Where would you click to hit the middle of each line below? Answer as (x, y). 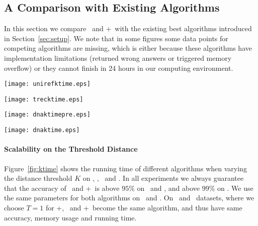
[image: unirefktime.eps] (47, 84)
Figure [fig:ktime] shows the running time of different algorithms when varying (125, 168)
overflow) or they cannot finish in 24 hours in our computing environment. (119, 68)
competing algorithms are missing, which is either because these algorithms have (128, 48)
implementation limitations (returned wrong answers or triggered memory (118, 58)
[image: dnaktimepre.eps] (47, 115)
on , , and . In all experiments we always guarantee (163, 178)
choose (14, 207)
